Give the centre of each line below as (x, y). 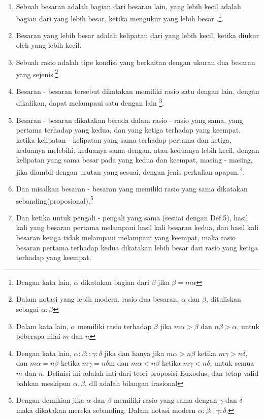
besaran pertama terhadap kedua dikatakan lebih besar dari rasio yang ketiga (137, 247)
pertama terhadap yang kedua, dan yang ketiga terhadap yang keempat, (128, 130)
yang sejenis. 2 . (38, 73)
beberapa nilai (38, 336)
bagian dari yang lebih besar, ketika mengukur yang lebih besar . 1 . (120, 17)
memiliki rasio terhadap (114, 326)
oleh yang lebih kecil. (49, 45)
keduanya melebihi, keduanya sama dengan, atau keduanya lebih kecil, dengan (138, 150)
